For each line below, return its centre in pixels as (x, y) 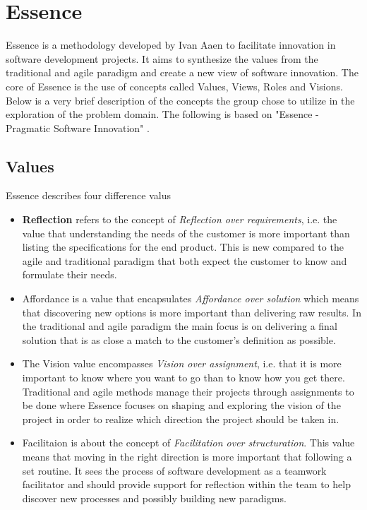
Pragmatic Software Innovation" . (78, 127)
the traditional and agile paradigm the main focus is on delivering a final (180, 326)
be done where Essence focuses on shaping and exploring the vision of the (181, 405)
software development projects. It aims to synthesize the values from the (162, 58)
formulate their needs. (70, 274)
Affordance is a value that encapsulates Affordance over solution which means (191, 298)
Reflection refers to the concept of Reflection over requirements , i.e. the (180, 219)
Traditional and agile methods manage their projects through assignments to (188, 391)
